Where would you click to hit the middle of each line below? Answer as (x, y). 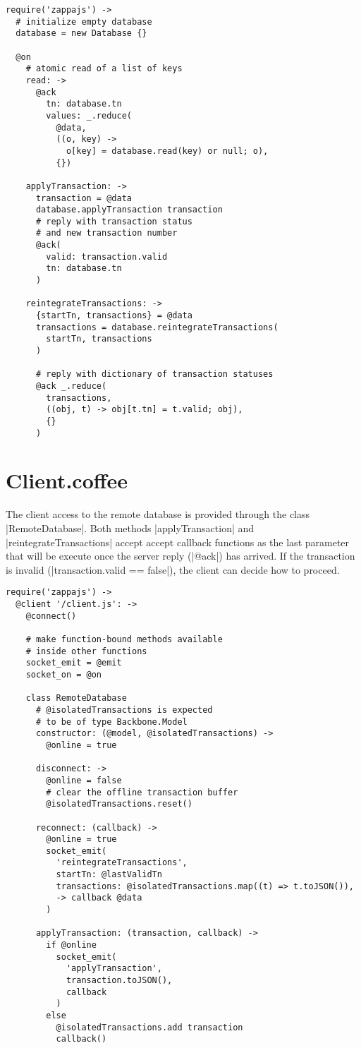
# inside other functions (86, 651)
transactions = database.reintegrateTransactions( (157, 327)
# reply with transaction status (114, 221)
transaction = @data (84, 198)
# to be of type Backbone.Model (111, 722)
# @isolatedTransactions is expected (124, 710)
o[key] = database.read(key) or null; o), (167, 151)
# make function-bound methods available (124, 639)
